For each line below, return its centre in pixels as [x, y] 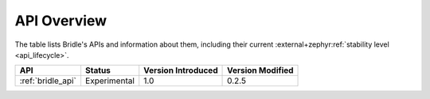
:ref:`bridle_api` [48, 81]
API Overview [61, 21]
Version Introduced [181, 70]
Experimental [110, 81]
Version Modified [260, 70]
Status [98, 70]
